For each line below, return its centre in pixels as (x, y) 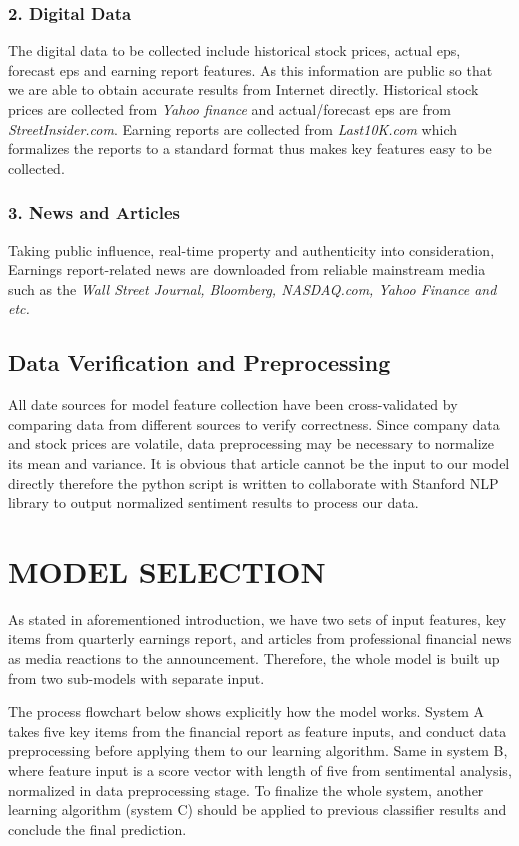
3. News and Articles (94, 212)
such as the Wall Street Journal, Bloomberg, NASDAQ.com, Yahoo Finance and (252, 288)
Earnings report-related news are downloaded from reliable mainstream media (247, 269)
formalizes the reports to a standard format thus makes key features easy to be (250, 148)
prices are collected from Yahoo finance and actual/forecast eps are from (229, 109)
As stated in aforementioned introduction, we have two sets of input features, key (257, 618)
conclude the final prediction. (97, 828)
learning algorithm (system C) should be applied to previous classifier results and (257, 809)
